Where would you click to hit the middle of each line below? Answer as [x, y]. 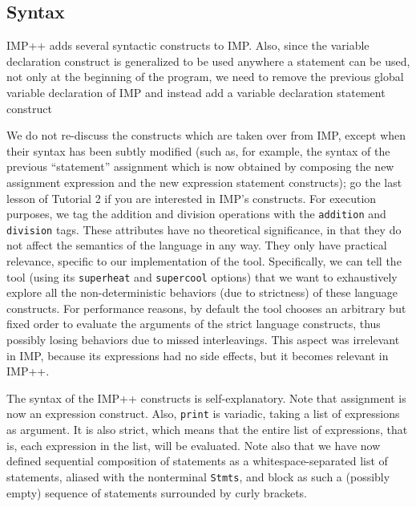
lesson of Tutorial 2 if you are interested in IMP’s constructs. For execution [192, 198]
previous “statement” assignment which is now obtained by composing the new [200, 166]
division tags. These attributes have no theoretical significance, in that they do [204, 229]
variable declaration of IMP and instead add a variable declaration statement [196, 92]
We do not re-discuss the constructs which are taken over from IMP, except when [206, 135]
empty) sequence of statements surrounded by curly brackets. [157, 492]
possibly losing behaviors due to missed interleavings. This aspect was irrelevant [203, 340]
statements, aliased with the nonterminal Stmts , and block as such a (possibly [198, 476]
